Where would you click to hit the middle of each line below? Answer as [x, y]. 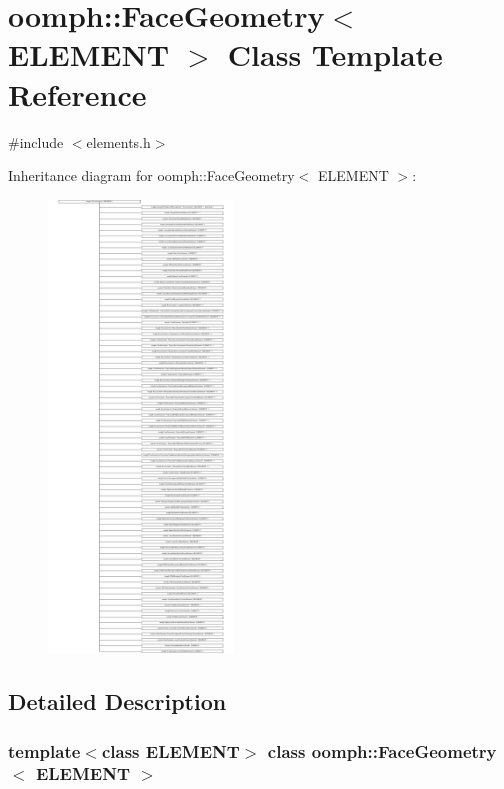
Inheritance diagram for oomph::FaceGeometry [151, 175]
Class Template [335, 54]
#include [36, 141]
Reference [77, 93]
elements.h [118, 141]
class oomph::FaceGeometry [382, 750]
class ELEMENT [170, 750]
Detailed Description [117, 701]
